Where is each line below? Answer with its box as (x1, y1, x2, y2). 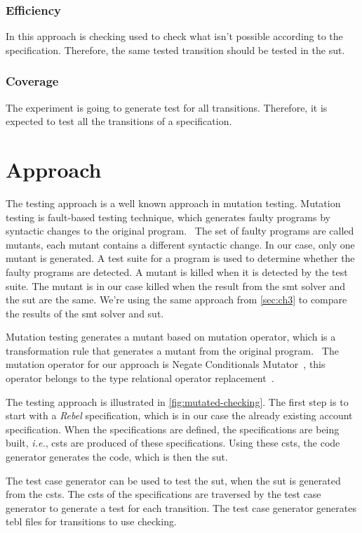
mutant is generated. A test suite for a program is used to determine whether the (6, 251, 355, 265)
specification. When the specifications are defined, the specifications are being (6, 421, 340, 436)
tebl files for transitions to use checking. (6, 514, 177, 529)
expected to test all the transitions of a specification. (6, 114, 232, 129)
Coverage (6, 72, 59, 90)
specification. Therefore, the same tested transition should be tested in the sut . (6, 42, 345, 57)
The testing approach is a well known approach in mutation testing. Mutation (6, 195, 341, 210)
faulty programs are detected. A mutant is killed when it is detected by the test (6, 264, 348, 279)
